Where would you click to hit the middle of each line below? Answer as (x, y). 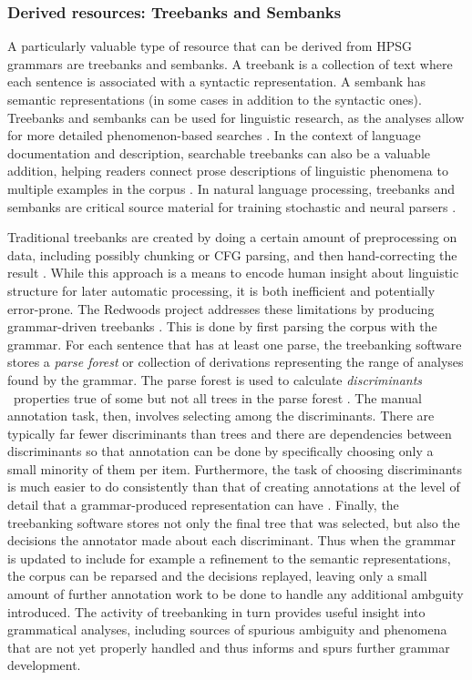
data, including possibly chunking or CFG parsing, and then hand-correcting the (232, 254)
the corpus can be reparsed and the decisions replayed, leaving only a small (217, 576)
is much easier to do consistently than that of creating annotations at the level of (234, 487)
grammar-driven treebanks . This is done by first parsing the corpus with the (222, 326)
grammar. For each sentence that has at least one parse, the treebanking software (235, 344)
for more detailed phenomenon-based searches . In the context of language (214, 135)
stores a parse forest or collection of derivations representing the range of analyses (236, 362)
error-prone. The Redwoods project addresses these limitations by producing (221, 308)
